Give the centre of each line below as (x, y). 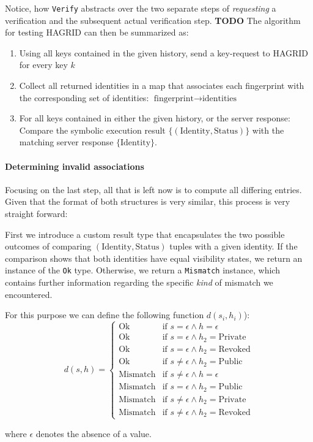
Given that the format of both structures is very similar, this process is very (148, 201)
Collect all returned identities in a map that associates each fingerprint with (162, 86)
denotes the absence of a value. (94, 433)
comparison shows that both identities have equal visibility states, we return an (154, 258)
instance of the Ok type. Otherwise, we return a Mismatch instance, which (142, 270)
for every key (43, 65)
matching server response (66, 142)
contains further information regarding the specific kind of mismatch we (139, 282)
